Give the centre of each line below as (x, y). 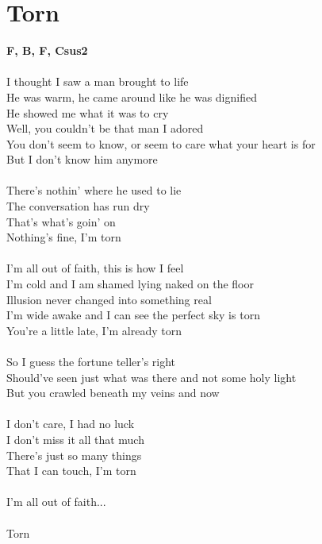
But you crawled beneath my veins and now (113, 393)
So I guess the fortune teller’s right (91, 361)
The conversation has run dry (78, 206)
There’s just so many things (74, 455)
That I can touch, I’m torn (71, 471)
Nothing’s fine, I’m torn (64, 237)
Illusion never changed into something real (109, 299)
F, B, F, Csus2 (47, 50)
